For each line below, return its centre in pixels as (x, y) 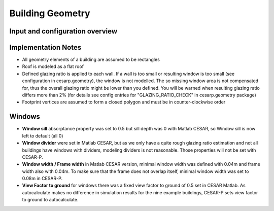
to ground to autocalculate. (50, 200)
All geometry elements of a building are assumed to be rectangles (91, 60)
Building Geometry (50, 13)
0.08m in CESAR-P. (42, 179)
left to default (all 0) (43, 136)
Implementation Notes (45, 47)
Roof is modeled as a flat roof (53, 66)
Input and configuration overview (63, 31)
